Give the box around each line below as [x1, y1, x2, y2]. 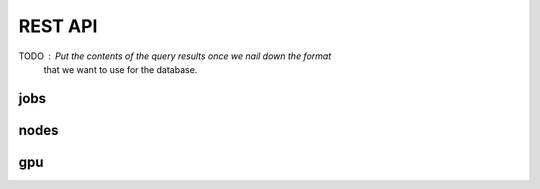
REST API [18, 15, 98, 37]
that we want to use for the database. [43, 63, 198, 75]
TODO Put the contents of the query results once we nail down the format [18, 50, 332, 62]
